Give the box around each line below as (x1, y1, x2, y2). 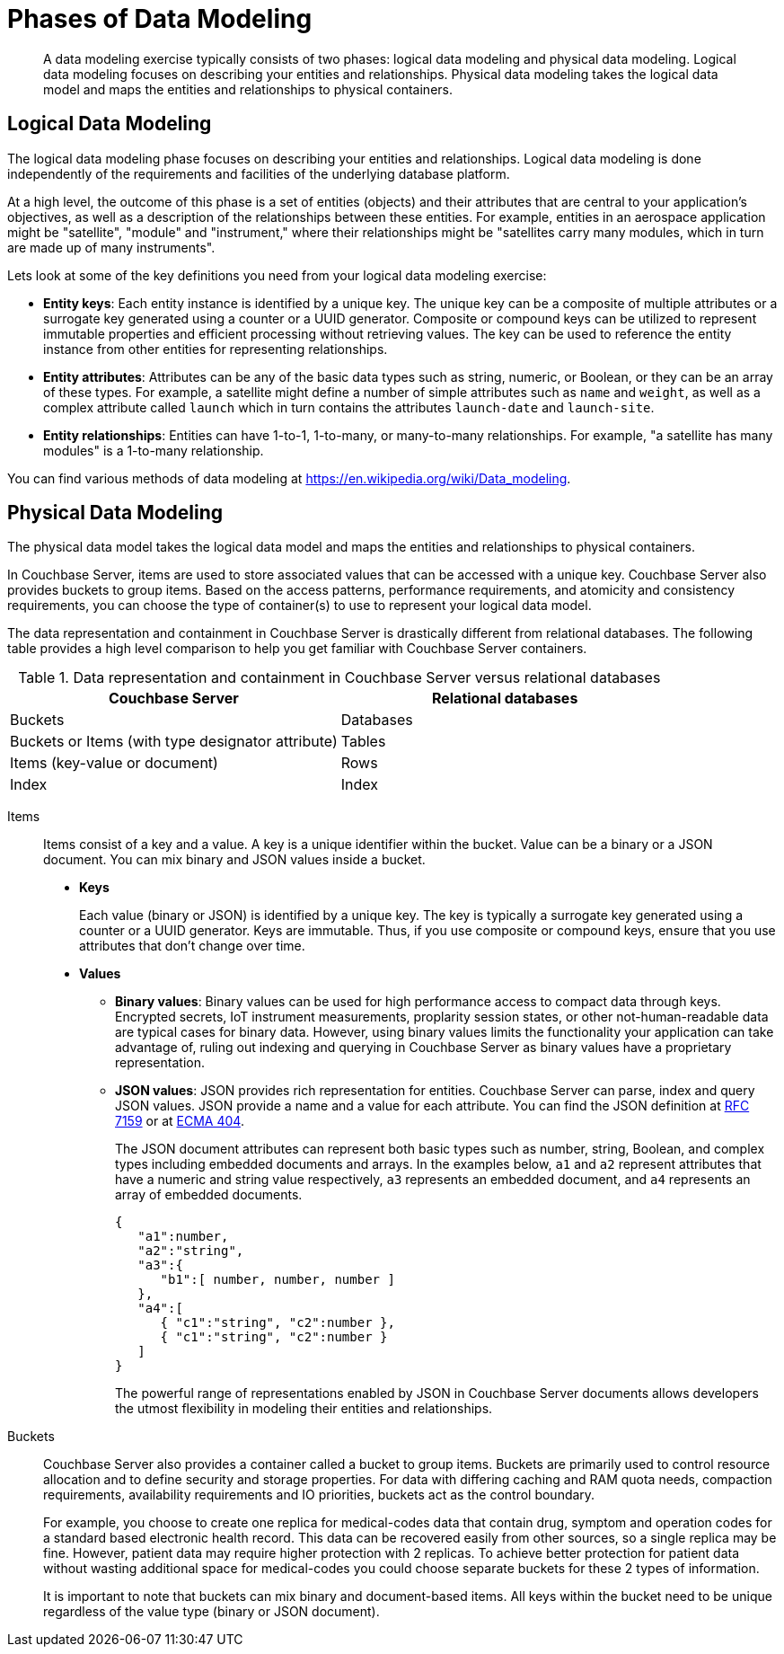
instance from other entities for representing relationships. (43, 341, 388, 357)
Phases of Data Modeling (7, 4, 313, 34)
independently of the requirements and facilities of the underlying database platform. (7, 165, 510, 181)
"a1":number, (137, 1229, 229, 1244)
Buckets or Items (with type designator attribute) (10, 732, 338, 751)
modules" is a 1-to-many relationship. (43, 442, 264, 458)
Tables (340, 732, 386, 751)
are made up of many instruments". (7, 239, 216, 255)
